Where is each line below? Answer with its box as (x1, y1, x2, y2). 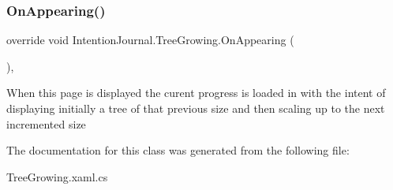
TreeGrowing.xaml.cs (6, 168, 108, 184)
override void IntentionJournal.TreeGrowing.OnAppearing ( (6, 32, 294, 48)
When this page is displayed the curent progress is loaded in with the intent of (6, 84, 386, 101)
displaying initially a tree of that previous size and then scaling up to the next (6, 100, 385, 116)
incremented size (6, 115, 86, 132)
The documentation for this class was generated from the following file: (6, 142, 350, 158)
